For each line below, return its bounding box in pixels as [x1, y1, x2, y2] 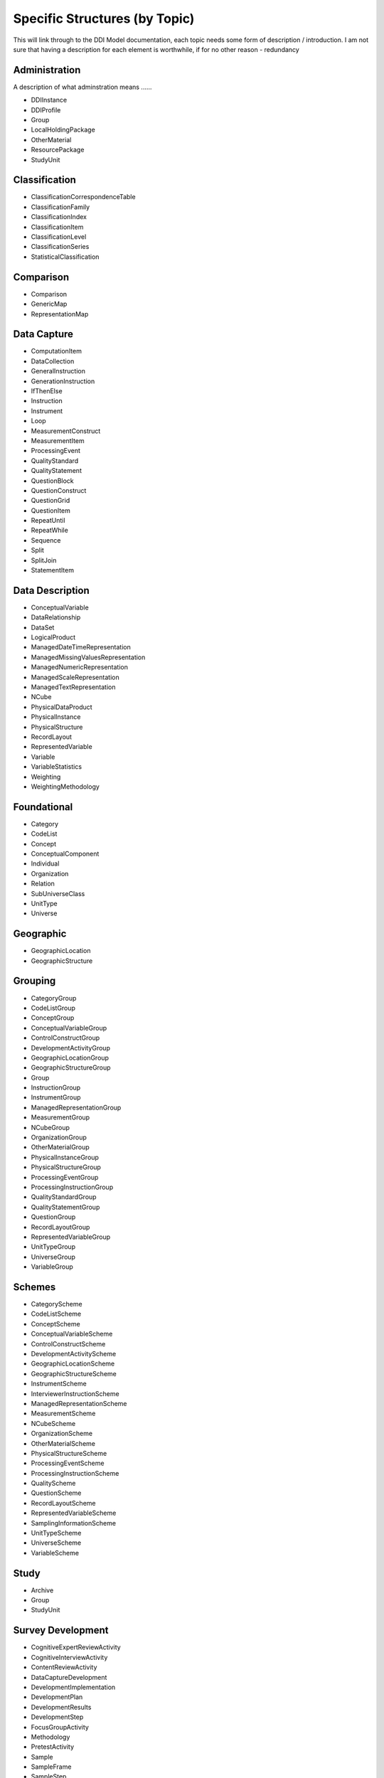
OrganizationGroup [31, 1133, 87, 1141]
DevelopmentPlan [31, 1693, 83, 1701]
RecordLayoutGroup [31, 1223, 90, 1231]
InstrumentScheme [31, 1380, 87, 1388]
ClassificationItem [31, 223, 84, 231]
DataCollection [31, 356, 75, 366]
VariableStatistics [31, 762, 82, 771]
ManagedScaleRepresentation [31, 673, 120, 681]
